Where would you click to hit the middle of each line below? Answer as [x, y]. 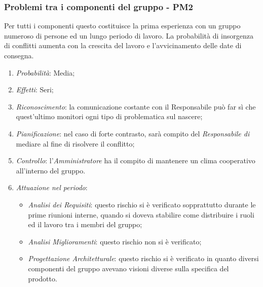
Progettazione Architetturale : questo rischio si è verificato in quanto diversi [143, 258]
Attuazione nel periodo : [52, 187]
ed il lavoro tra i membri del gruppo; [85, 224]
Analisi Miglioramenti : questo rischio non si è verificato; [115, 241]
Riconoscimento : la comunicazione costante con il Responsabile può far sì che [136, 106]
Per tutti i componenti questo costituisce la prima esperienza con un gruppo [122, 26]
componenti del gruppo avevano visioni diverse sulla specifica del [128, 268]
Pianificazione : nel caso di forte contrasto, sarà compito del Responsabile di [133, 133]
